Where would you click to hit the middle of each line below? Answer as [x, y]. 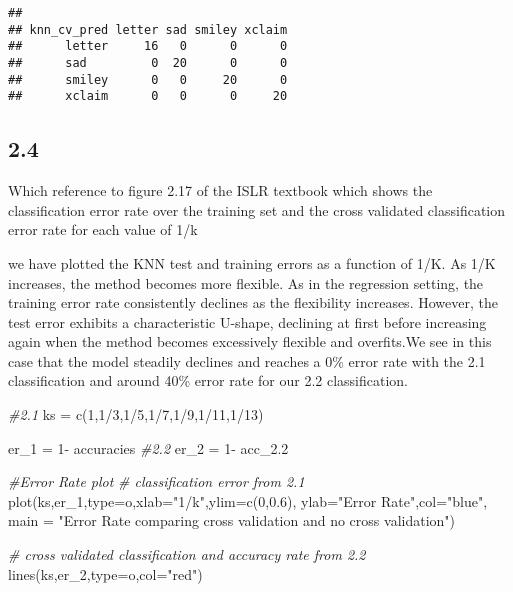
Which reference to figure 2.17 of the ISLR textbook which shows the [220, 190]
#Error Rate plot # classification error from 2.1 [156, 481]
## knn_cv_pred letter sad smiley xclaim [148, 29]
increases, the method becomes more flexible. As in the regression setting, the [246, 282]
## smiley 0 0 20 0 [148, 79]
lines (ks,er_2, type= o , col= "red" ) [105, 573]
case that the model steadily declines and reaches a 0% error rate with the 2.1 [247, 360]
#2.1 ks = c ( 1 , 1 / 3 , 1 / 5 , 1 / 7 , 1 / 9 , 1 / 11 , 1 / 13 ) [136, 414]
